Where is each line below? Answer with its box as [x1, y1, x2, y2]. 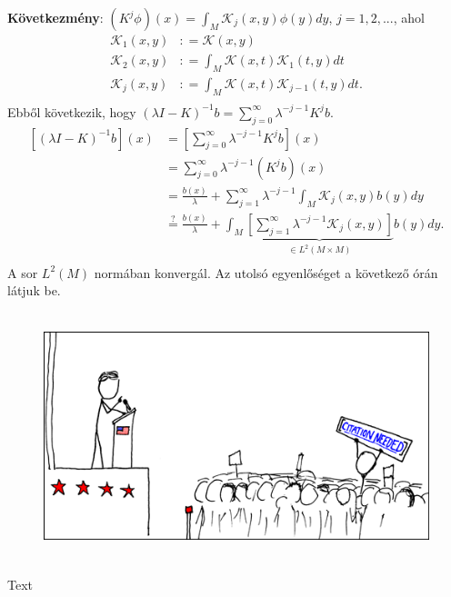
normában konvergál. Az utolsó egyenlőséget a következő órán [94, 263, 438, 282]
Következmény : [7, 8, 104, 26]
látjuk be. [7, 281, 61, 300]
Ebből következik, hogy [7, 102, 136, 121]
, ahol [393, 8, 425, 26]
